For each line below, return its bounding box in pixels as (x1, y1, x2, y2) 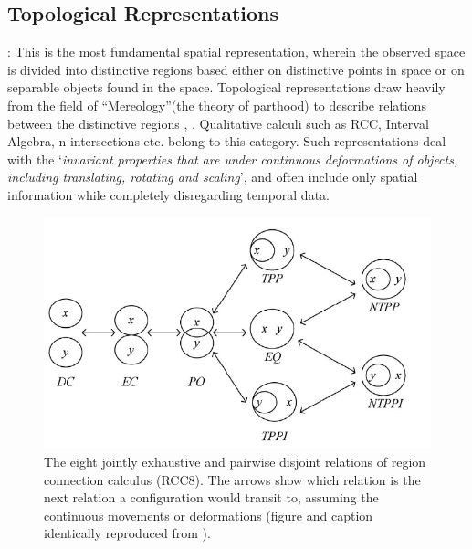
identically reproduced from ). (44, 523, 211, 543)
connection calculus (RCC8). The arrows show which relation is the (44, 470, 421, 489)
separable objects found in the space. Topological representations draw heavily (7, 78, 446, 97)
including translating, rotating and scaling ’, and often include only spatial (7, 167, 418, 186)
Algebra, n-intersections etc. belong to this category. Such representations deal (7, 132, 446, 151)
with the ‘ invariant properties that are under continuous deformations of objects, (7, 149, 458, 168)
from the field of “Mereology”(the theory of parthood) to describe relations (7, 95, 426, 114)
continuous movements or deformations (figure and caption (44, 505, 373, 524)
